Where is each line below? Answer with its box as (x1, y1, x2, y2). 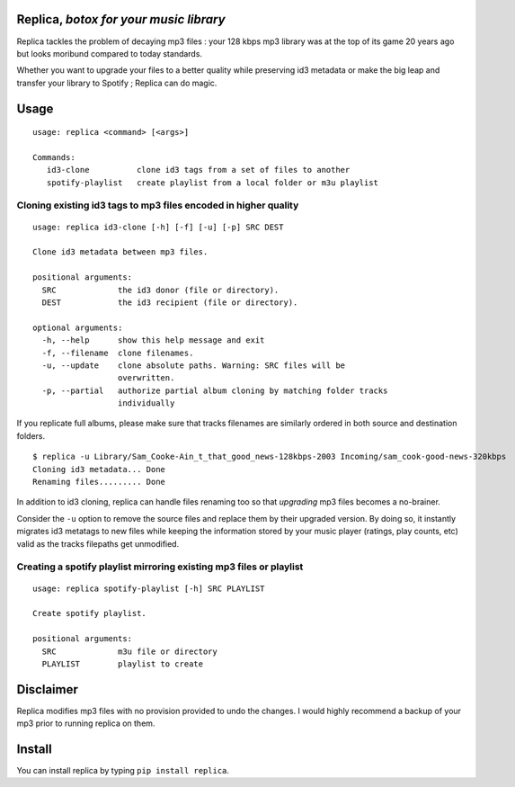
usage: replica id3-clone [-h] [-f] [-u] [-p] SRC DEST (32, 221, 284, 232)
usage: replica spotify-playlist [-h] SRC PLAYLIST (32, 583, 265, 594)
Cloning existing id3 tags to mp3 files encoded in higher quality (16, 199, 299, 211)
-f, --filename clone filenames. (41, 347, 194, 358)
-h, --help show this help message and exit (41, 335, 265, 345)
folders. (16, 430, 45, 441)
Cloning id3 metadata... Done (32, 464, 166, 474)
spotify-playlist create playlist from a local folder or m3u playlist (46, 177, 379, 188)
